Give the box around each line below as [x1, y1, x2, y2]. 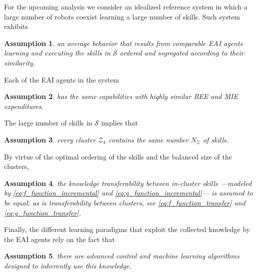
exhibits [4, 21, 28, 31]
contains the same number [108, 134, 188, 144]
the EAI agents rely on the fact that [4, 233, 115, 244]
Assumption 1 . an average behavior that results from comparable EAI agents [4, 37, 243, 48]
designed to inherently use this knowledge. [4, 260, 131, 270]
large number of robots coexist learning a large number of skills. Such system [4, 11, 240, 21]
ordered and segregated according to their [119, 47, 244, 58]
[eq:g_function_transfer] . [4, 207, 81, 217]
